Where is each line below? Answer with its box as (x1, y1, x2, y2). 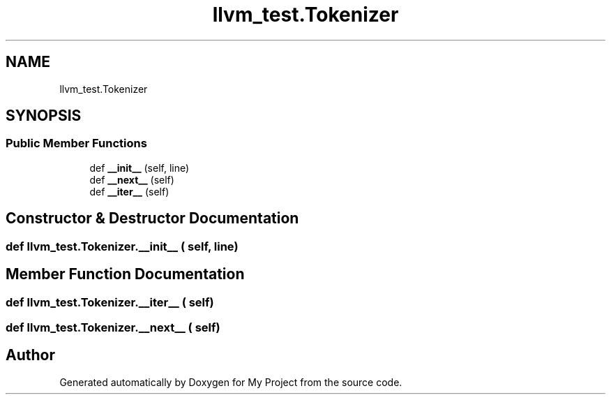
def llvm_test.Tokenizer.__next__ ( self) (6, 320, 220, 334)
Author (6, 346, 55, 364)
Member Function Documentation (6, 265, 245, 283)
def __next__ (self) (89, 173, 174, 186)
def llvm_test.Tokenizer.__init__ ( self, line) (6, 239, 239, 253)
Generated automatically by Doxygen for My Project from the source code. (59, 376, 402, 388)
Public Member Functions (6, 136, 147, 151)
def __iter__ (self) (89, 185, 169, 198)
